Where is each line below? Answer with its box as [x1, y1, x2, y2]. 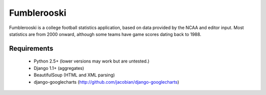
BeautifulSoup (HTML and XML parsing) [33, 72, 115, 78]
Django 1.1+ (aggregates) [33, 65, 84, 71]
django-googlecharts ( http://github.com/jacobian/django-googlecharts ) [33, 79, 179, 85]
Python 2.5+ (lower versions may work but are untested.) [33, 58, 150, 64]
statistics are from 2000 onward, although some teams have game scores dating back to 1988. [9, 31, 201, 37]
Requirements [9, 44, 54, 53]
